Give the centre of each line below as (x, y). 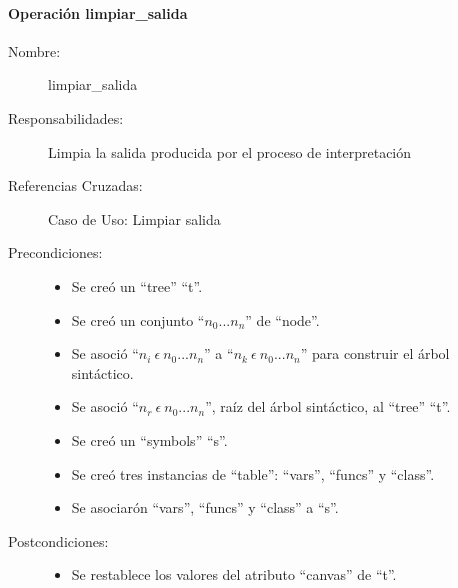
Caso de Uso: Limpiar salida (134, 218)
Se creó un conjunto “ (138, 319)
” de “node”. (282, 319)
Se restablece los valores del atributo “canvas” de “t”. (234, 574)
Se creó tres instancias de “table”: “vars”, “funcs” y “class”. (253, 473)
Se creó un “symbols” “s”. (149, 439)
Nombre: (34, 50)
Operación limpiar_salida (98, 12)
